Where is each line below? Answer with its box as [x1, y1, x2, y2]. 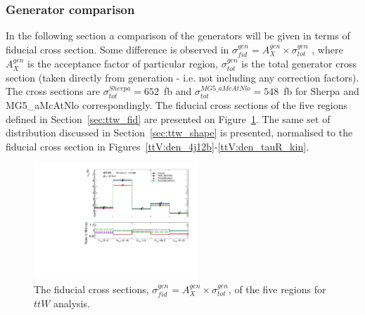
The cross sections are [6, 84, 101, 98]
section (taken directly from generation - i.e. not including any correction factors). [6, 70, 359, 84]
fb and [164, 84, 192, 98]
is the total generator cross [241, 56, 357, 71]
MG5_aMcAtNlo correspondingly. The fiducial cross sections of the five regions [6, 98, 348, 112]
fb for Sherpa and [283, 84, 359, 98]
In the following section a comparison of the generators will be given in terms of [6, 28, 350, 43]
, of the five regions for [228, 281, 326, 296]
